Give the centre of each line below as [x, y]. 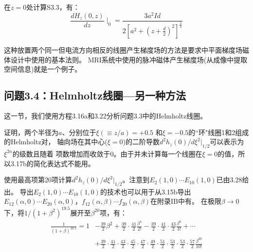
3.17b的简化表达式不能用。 [53, 163]
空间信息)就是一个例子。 [43, 69]
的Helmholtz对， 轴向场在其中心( [56, 142]
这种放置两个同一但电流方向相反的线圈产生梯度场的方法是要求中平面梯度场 [123, 49]
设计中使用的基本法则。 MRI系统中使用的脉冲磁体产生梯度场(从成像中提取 [129, 59]
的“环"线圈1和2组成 [219, 132]
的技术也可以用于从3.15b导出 [145, 191]
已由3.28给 [233, 180]
